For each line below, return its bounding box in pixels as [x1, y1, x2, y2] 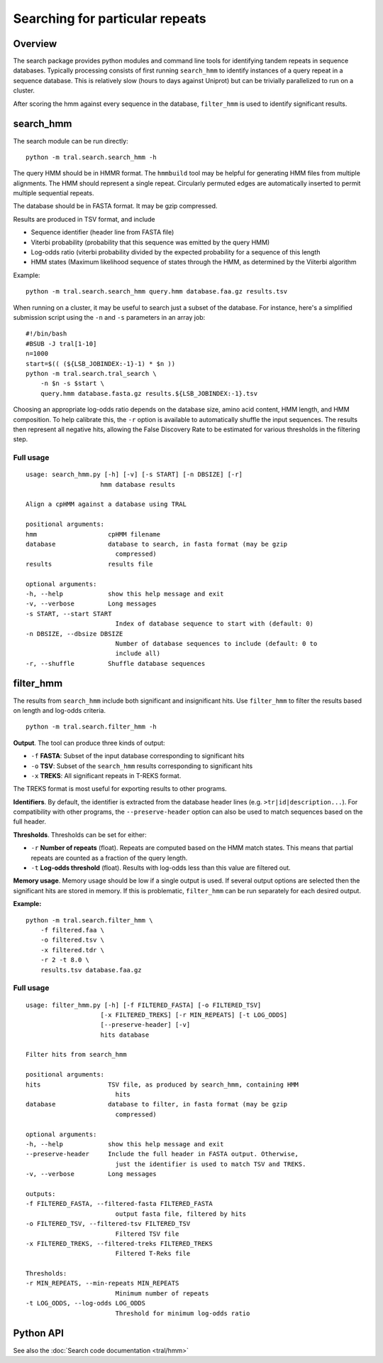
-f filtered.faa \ [40, 926, 105, 934]
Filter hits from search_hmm [26, 1050, 127, 1059]
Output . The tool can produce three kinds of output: [13, 738, 166, 747]
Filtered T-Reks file [115, 1249, 191, 1258]
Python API [13, 1327, 64, 1340]
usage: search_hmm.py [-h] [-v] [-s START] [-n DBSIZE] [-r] [26, 470, 243, 479]
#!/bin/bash [26, 330, 67, 338]
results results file [26, 560, 153, 568]
